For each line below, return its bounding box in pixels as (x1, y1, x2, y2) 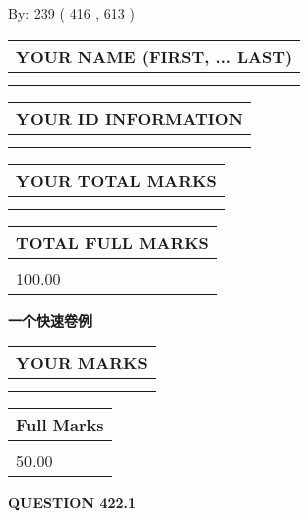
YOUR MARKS (16, 351, 148, 375)
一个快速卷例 (8, 309, 92, 330)
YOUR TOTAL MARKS (16, 168, 217, 192)
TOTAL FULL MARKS (16, 230, 209, 254)
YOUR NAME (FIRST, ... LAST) (16, 44, 293, 68)
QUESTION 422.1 (8, 492, 137, 513)
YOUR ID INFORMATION (16, 106, 243, 130)
